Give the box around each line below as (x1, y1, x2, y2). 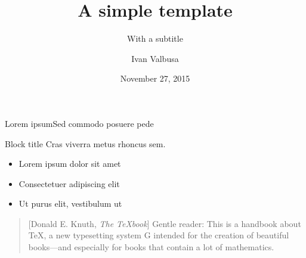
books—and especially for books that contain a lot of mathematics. (28, 241, 274, 253)
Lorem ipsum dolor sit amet (18, 157, 121, 170)
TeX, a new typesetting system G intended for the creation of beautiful (28, 229, 289, 241)
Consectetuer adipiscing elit (18, 177, 120, 189)
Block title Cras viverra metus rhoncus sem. (5, 137, 166, 150)
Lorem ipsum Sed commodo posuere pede (5, 117, 154, 129)
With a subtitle (127, 32, 183, 45)
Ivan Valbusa (131, 52, 179, 64)
